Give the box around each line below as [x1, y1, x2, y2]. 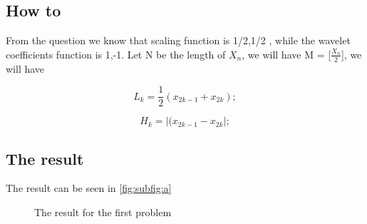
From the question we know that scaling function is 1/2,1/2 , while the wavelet [6, 33, 351, 48]
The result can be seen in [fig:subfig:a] [6, 180, 172, 195]
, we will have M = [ [242, 46, 331, 61]
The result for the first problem [34, 205, 172, 220]
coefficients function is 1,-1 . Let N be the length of [6, 46, 226, 61]
